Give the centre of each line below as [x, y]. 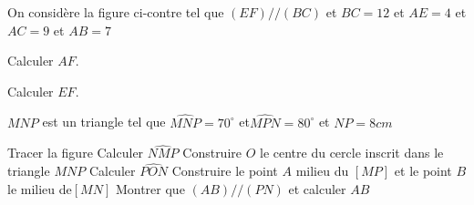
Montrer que [150, 188]
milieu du [322, 171]
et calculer [317, 188]
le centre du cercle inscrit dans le [352, 153]
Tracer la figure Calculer [76, 153]
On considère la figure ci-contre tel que [116, 12]
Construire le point [225, 171]
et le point [423, 171]
